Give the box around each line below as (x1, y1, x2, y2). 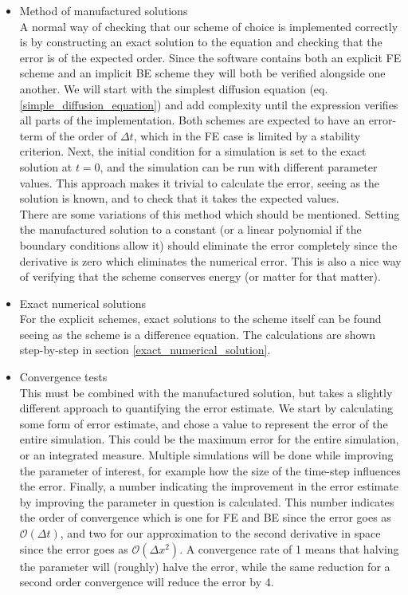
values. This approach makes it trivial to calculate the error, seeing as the (19, 174, 380, 191)
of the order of (46, 127, 117, 144)
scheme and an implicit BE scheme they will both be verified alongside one (19, 65, 386, 81)
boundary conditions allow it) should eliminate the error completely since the (19, 236, 398, 253)
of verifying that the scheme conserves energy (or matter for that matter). (19, 268, 381, 285)
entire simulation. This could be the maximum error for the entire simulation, (19, 431, 399, 447)
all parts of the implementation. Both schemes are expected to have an (19, 112, 366, 128)
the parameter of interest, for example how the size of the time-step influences (19, 462, 401, 479)
